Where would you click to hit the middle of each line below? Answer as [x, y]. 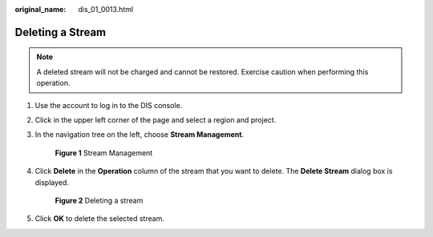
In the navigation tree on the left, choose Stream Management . [140, 135]
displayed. [52, 182]
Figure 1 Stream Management [104, 153]
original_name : [40, 9]
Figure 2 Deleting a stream [99, 200]
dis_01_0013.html [106, 9]
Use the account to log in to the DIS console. [109, 105]
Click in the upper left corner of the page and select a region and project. [156, 119]
